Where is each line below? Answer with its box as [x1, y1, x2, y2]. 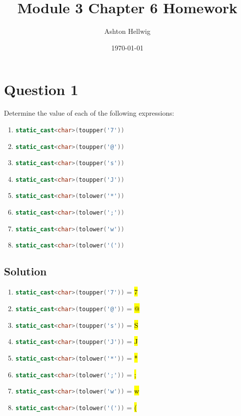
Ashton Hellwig [104, 26, 150, 36]
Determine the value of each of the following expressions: [4, 108, 174, 118]
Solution [4, 264, 47, 279]
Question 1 [4, 79, 78, 99]
